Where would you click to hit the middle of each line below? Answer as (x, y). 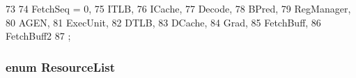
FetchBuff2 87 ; (38, 36)
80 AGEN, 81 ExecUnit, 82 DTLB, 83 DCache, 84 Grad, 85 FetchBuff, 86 (163, 22)
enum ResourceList (60, 67)
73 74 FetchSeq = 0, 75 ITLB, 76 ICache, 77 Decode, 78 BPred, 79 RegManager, (178, 8)
